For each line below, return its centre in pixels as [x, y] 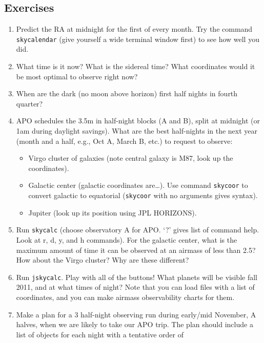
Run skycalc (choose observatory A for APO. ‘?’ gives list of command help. [138, 230]
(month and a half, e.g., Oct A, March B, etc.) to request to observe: [124, 141]
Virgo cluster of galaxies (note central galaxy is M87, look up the [131, 158]
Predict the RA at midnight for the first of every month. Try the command [134, 29]
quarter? [29, 103]
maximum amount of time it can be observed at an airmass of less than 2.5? [136, 250]
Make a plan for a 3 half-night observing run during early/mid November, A [136, 314]
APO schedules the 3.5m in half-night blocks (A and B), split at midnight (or [138, 121]
